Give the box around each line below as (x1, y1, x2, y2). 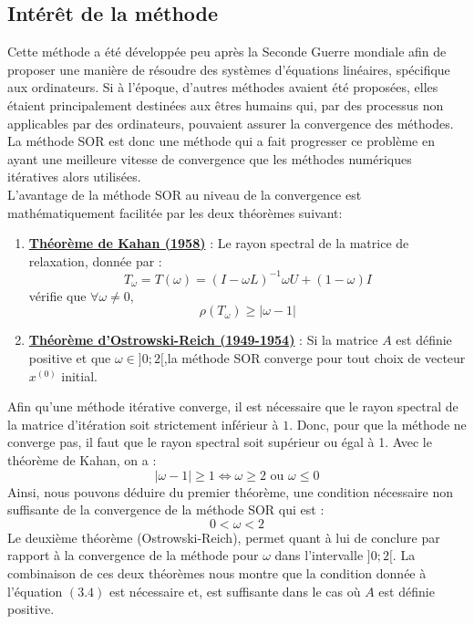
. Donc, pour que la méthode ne (289, 414, 467, 433)
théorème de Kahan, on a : (7, 450, 157, 469)
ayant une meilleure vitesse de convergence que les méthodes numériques (7, 149, 412, 168)
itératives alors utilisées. (7, 167, 141, 186)
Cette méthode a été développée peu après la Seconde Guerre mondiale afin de (7, 42, 447, 61)
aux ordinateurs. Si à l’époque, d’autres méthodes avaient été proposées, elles (7, 78, 438, 97)
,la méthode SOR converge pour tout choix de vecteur (163, 348, 466, 368)
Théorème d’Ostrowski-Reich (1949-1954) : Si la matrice (28, 330, 378, 349)
